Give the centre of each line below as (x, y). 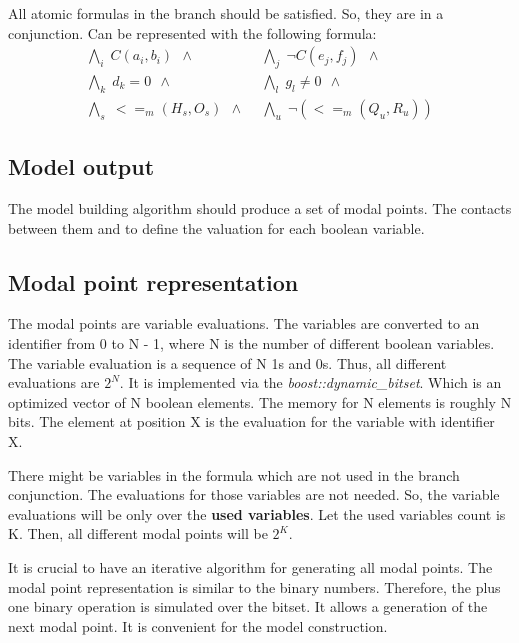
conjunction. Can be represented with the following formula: (192, 32)
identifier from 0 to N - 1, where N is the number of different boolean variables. (251, 343)
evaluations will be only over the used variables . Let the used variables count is (257, 513)
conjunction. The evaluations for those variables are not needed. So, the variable (254, 494)
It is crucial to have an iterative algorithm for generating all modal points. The (250, 567)
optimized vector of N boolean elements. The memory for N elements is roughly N (260, 401)
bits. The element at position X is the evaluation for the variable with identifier (251, 421)
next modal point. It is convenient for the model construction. (198, 625)
